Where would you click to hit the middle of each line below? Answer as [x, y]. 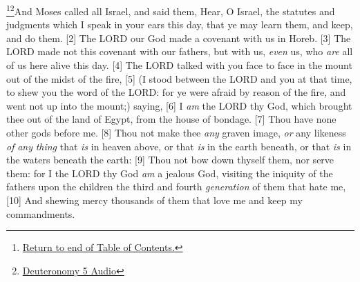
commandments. [41, 213]
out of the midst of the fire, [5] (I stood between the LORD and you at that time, [179, 78]
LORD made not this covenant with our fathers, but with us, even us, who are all [180, 51]
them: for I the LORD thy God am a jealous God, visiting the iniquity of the [170, 173]
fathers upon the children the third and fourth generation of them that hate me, [176, 187]
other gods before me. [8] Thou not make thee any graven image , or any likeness [176, 132]
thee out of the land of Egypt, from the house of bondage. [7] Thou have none [171, 119]
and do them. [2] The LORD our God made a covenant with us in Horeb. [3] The [179, 38]
